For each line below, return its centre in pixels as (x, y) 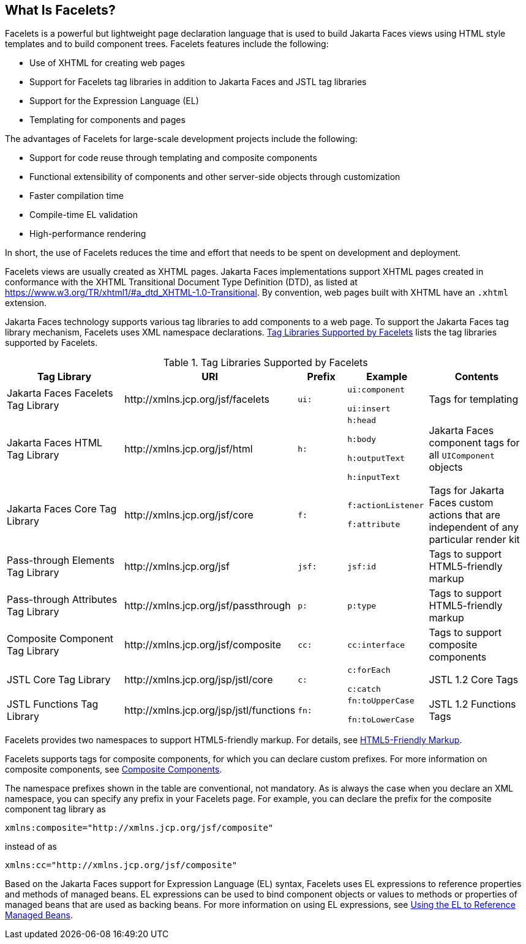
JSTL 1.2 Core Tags (474, 680)
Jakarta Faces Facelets (60, 393)
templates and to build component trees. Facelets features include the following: (167, 44)
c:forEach (369, 670)
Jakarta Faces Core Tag (62, 509)
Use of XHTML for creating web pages (107, 63)
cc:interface (376, 645)
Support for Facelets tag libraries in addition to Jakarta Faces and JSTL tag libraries (198, 82)
